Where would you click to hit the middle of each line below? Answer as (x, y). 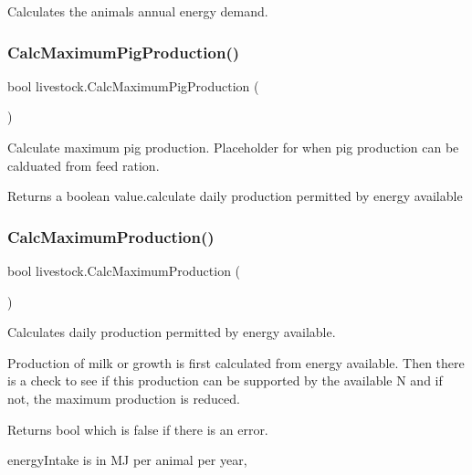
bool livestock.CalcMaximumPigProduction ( (133, 85)
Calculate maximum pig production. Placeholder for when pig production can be (233, 147)
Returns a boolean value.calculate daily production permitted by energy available (235, 196)
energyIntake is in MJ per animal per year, (127, 460)
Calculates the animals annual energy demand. (138, 11)
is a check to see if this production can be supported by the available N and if (225, 380)
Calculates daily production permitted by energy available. (172, 332)
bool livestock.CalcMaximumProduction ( (124, 270)
